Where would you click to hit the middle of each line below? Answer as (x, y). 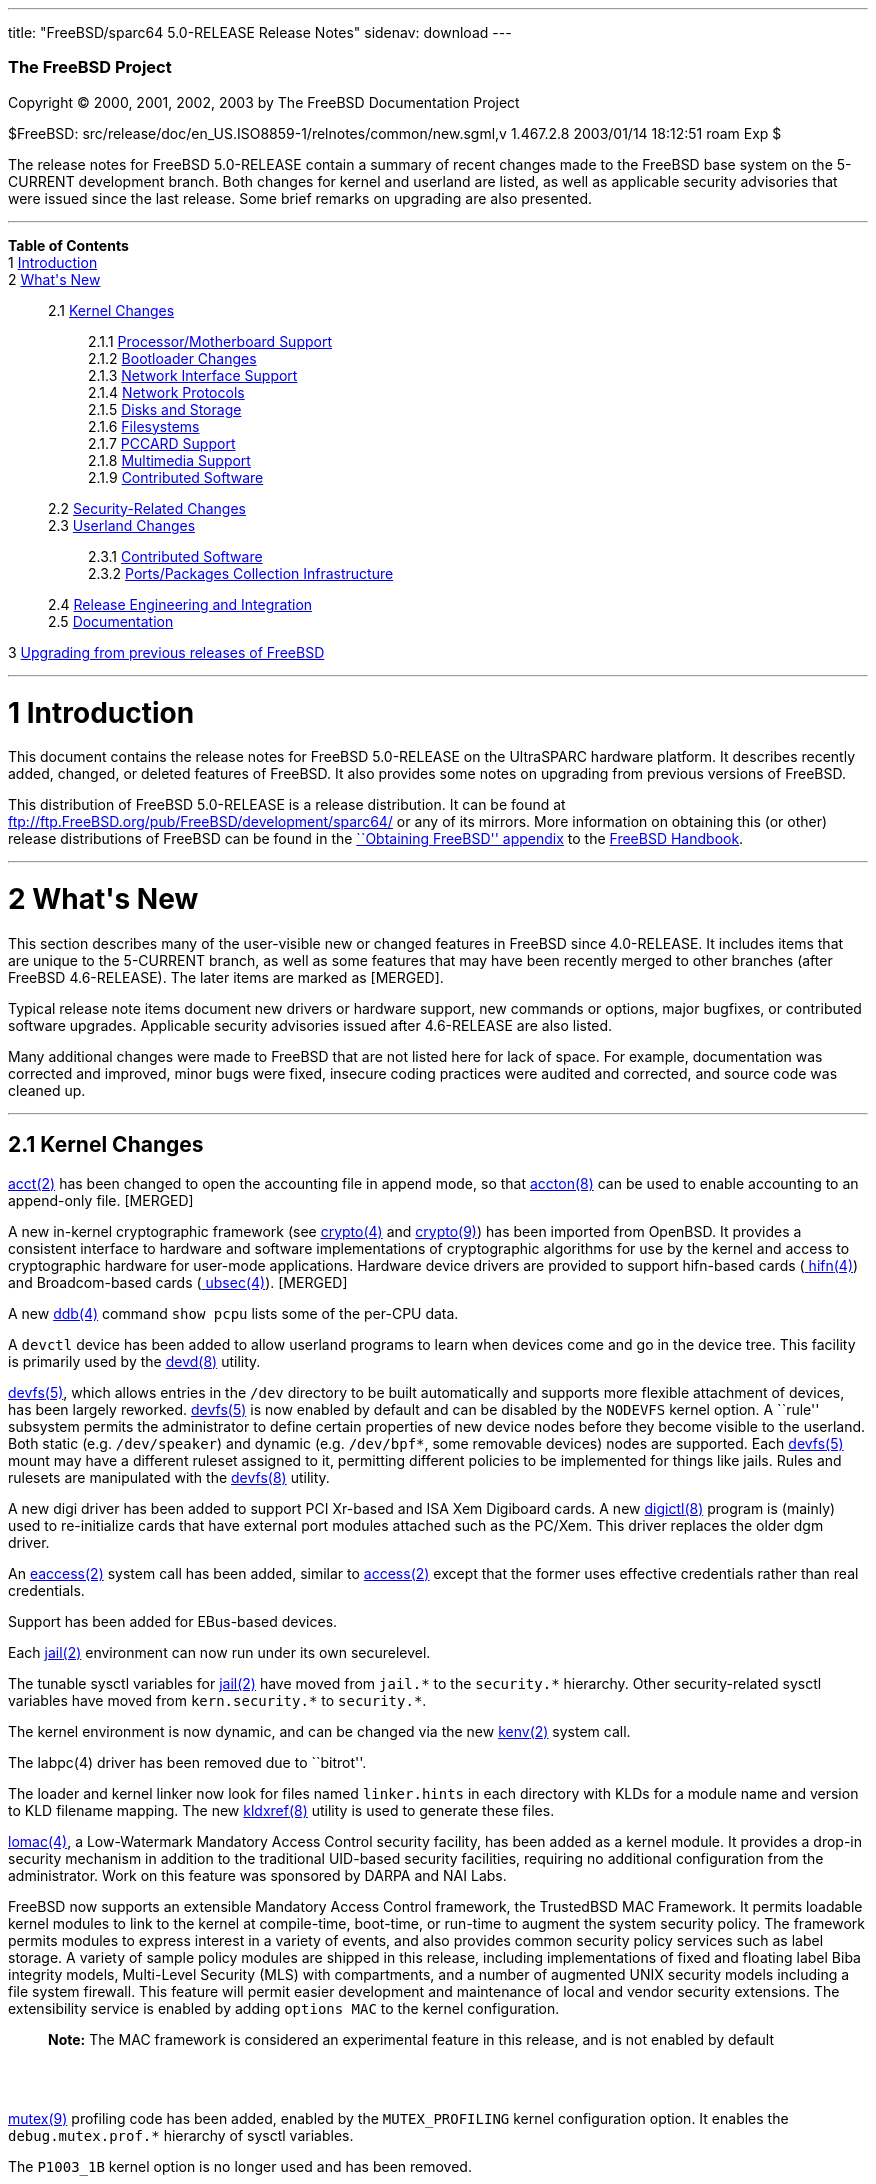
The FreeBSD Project (90, 67)
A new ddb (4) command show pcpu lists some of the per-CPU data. (233, 1313)
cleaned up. (47, 1090)
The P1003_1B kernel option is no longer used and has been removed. (240, 2166)
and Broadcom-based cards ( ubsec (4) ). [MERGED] (178, 1282)
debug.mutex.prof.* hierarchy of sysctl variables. (181, 2135)
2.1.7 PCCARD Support (162, 443)
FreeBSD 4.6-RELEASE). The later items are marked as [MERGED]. (226, 977)
